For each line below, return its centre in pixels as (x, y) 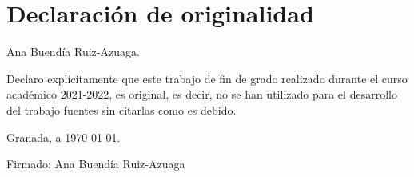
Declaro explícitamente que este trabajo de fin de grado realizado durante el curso (207, 78)
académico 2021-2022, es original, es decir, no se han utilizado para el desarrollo (202, 94)
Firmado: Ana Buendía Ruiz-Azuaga (96, 164)
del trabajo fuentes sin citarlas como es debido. (121, 109)
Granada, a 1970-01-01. (64, 137)
